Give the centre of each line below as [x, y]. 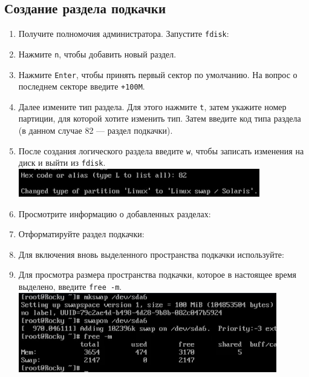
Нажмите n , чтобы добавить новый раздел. [97, 54]
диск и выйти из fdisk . [62, 162]
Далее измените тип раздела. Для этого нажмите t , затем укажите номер [152, 106]
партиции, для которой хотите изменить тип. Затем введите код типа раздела [160, 118]
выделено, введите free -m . [70, 286]
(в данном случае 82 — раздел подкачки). [96, 130]
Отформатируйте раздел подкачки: [81, 234]
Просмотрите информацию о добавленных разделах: [115, 213]
